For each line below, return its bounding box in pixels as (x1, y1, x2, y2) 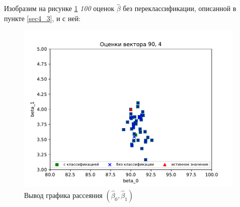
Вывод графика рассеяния (24, 189, 103, 200)
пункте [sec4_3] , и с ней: (4, 13, 81, 23)
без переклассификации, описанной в (123, 3, 236, 14)
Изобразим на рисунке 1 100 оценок (4, 3, 114, 14)
